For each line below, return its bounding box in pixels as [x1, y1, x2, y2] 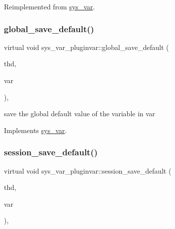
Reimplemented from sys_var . [4, 1, 95, 11]
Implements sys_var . [4, 125, 67, 135]
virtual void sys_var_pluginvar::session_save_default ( [4, 165, 172, 176]
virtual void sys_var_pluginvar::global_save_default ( [4, 42, 169, 52]
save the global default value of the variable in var [4, 108, 155, 119]
